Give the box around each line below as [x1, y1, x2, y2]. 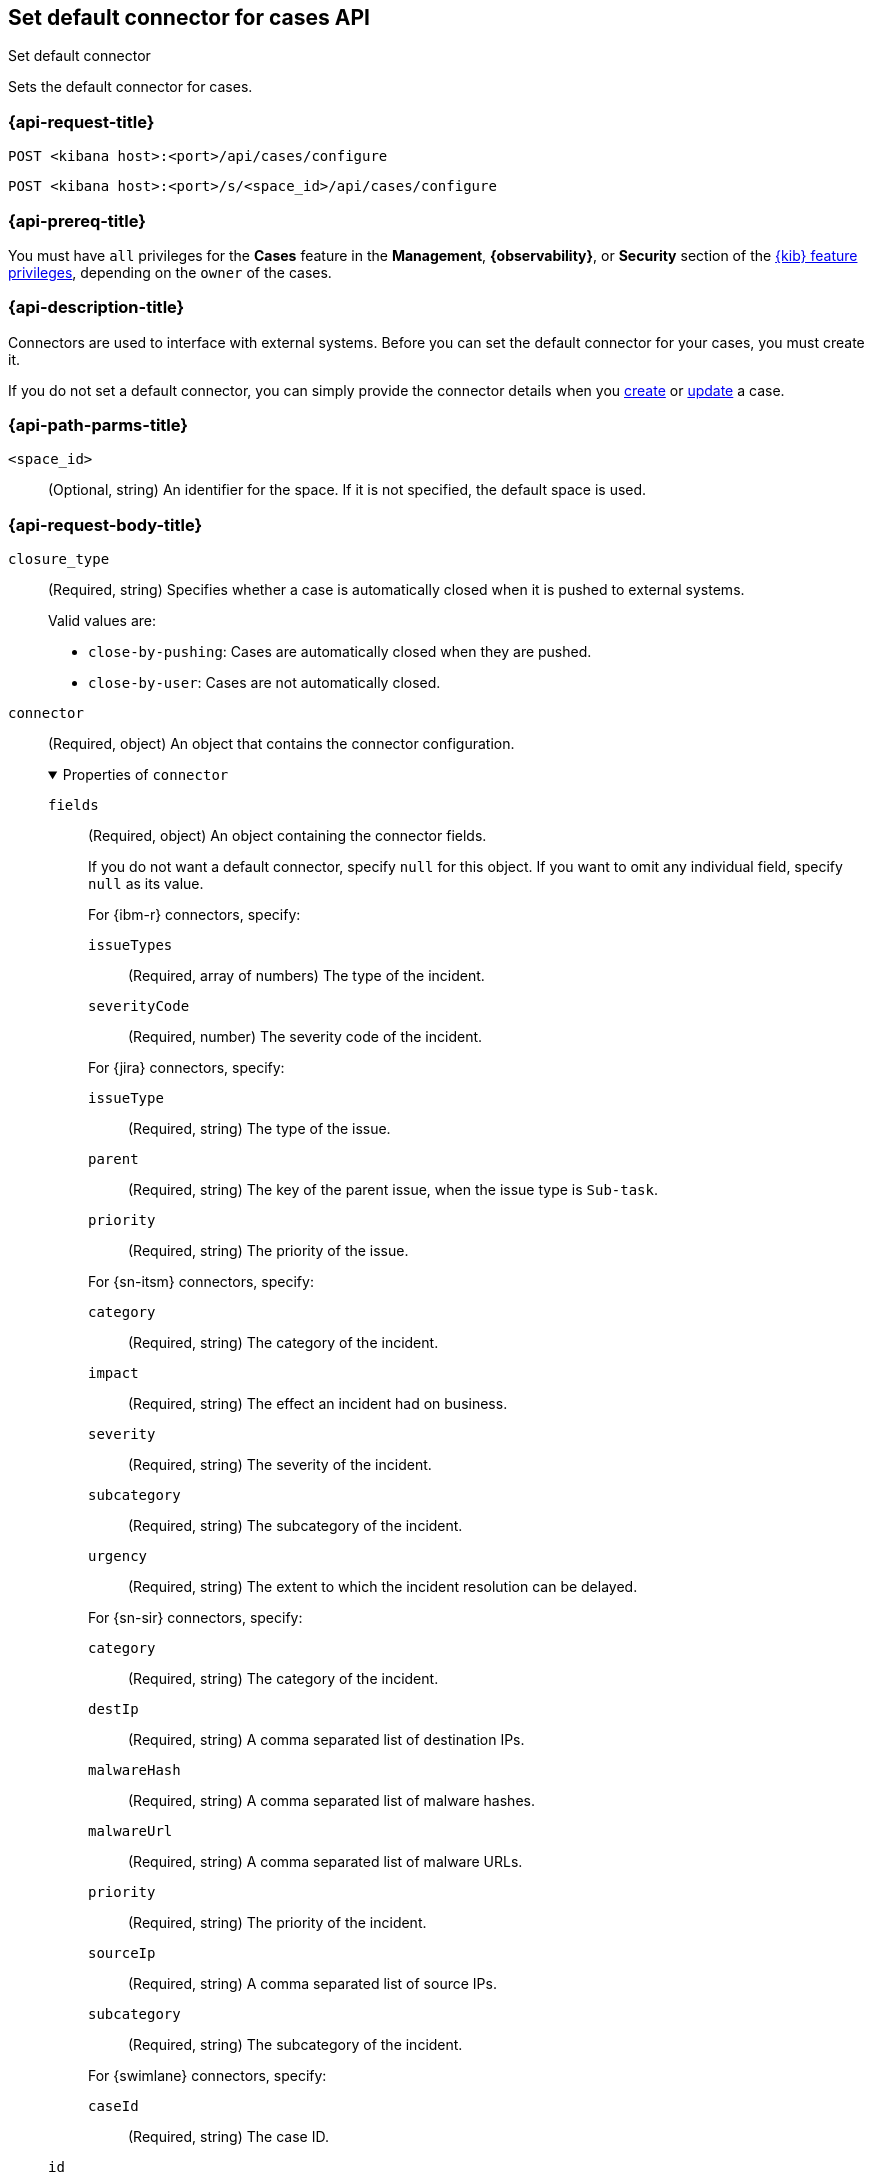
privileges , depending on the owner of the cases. [8, 263, 332, 281]
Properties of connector [62, 766, 229, 784]
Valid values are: [48, 612, 157, 630]
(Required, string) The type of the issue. [128, 1120, 391, 1138]
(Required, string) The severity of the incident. [128, 1456, 432, 1474]
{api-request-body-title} [8, 514, 203, 535]
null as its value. [88, 875, 204, 893]
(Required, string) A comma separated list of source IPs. [128, 1975, 497, 1993]
